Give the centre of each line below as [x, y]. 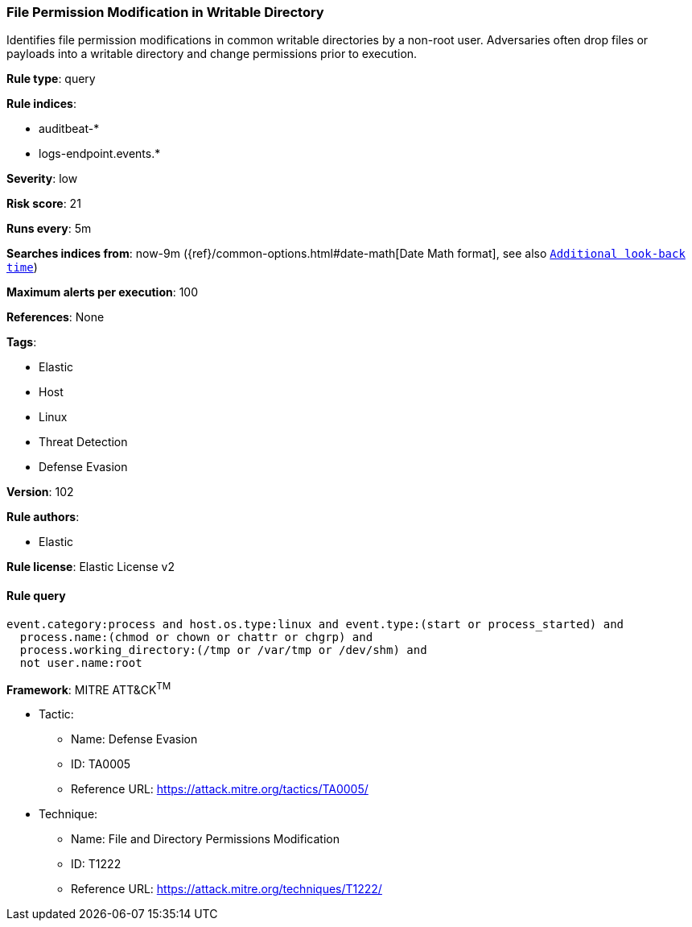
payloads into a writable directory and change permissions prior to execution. [212, 54]
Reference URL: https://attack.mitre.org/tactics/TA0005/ [220, 789]
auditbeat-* [69, 129]
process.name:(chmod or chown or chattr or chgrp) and [196, 637]
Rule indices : [41, 104]
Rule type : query [51, 79]
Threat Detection [83, 442]
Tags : [22, 342]
